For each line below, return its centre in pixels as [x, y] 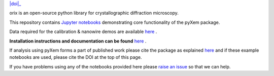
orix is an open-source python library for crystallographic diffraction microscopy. [94, 13]
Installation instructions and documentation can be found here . [78, 41]
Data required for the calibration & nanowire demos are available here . [83, 32]
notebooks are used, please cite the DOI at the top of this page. [76, 57]
